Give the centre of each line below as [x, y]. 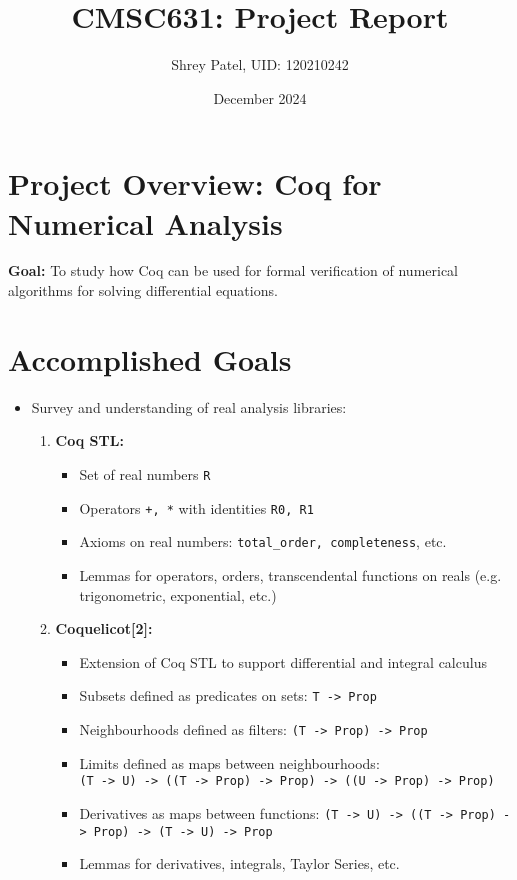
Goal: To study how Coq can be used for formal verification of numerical [233, 270]
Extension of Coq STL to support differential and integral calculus [283, 661]
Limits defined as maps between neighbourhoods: [229, 762]
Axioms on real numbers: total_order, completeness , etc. [263, 541]
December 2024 [260, 97]
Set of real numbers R [145, 473]
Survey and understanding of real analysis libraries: [189, 406]
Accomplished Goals [150, 358]
